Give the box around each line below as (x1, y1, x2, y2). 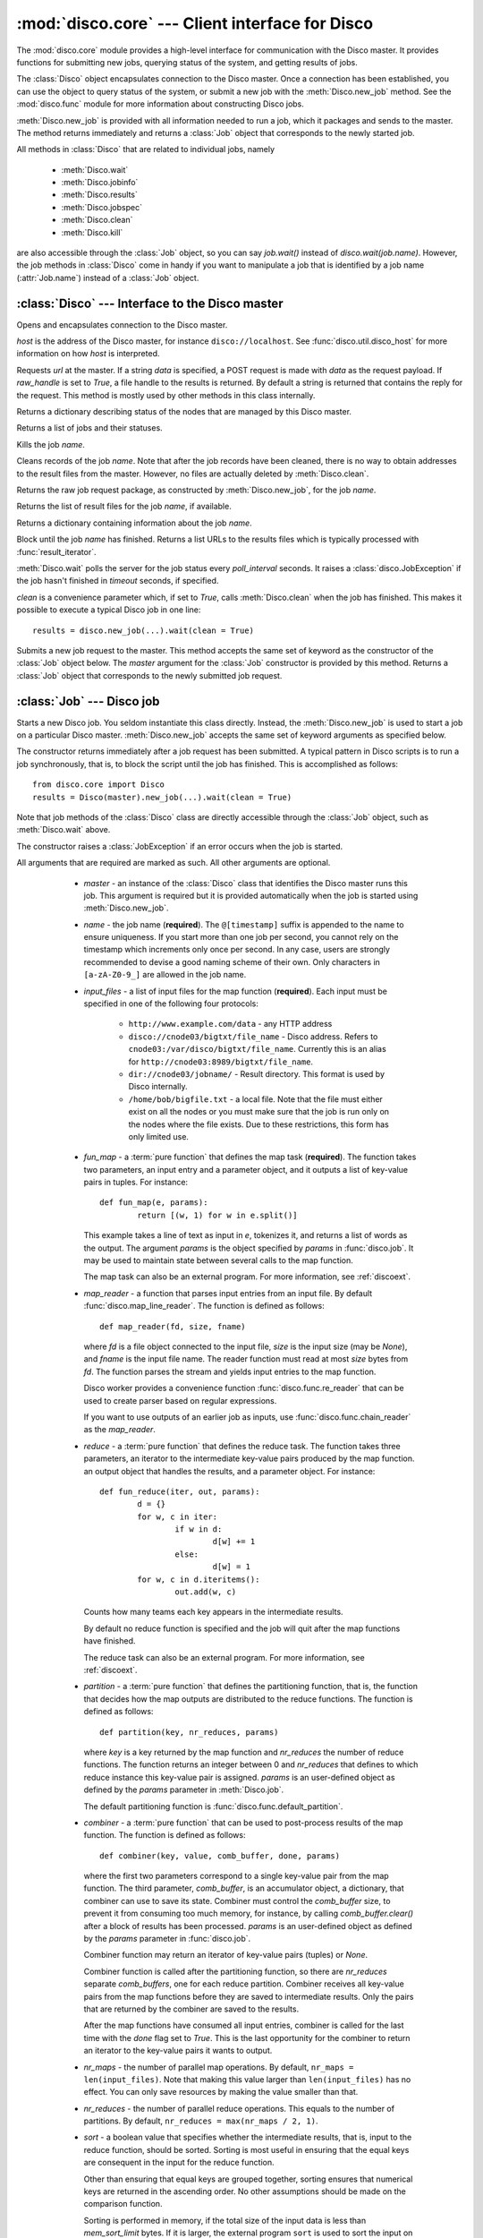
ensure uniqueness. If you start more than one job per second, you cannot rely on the (83, 932, 399, 943)
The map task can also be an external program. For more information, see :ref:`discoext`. (83, 1271, 411, 1282)
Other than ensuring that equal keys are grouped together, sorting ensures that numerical (83, 2174, 413, 2184)
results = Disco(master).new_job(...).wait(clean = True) (32, 792, 292, 802)
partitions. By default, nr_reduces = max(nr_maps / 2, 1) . (83, 2115, 318, 2126)
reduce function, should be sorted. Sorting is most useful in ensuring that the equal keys (83, 2144, 410, 2155)
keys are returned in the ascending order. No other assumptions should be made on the (83, 2186, 407, 2197)
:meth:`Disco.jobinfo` (61, 177, 139, 188)
